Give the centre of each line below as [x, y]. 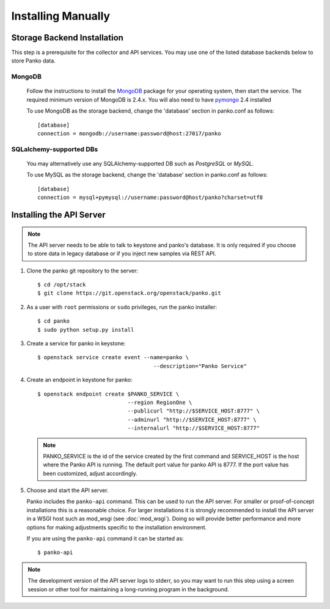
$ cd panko [54, 321]
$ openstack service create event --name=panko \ [113, 357]
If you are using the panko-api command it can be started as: [105, 539]
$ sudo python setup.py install [86, 330]
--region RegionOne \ [160, 402]
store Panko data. [34, 61]
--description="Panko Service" [200, 366]
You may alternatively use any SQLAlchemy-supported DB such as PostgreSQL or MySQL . [140, 163]
